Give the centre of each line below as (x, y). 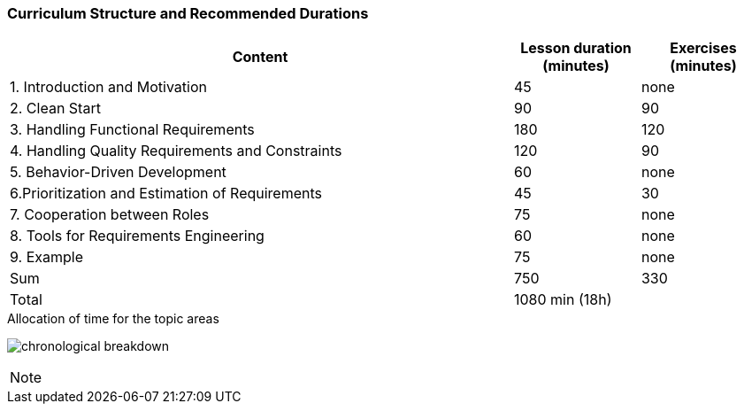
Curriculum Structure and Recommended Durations (188, 13)
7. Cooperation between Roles (110, 215)
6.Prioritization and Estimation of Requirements (166, 194)
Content (260, 57)
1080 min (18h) (563, 300)
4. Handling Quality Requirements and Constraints (176, 151)
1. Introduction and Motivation (108, 87)
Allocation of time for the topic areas (113, 319)
